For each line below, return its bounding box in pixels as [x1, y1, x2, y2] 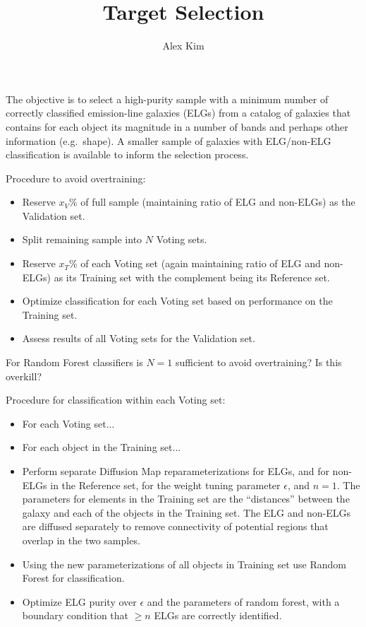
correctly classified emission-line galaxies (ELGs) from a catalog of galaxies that [6, 105, 351, 120]
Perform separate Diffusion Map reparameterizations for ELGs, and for [22, 464, 329, 478]
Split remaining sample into [22, 232, 142, 247]
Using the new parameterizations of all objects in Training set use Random [22, 556, 346, 571]
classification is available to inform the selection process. [6, 147, 249, 162]
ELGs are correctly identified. [154, 608, 282, 623]
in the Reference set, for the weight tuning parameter [50, 477, 281, 492]
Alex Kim [162, 38, 205, 53]
